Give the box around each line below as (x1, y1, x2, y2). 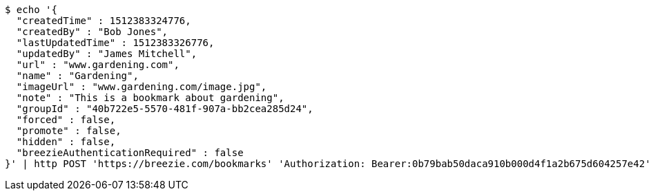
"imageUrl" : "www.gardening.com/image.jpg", (16, 81, 267, 92)
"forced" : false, (16, 114, 116, 125)
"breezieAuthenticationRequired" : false (16, 147, 244, 158)
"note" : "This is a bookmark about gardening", (16, 92, 284, 103)
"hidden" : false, (16, 136, 116, 147)
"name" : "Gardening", (16, 70, 139, 81)
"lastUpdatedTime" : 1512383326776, (16, 37, 215, 48)
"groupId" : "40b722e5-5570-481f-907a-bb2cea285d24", (16, 103, 313, 114)
